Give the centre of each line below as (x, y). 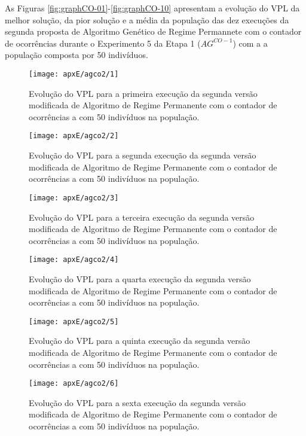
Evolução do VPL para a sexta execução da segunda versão (137, 402)
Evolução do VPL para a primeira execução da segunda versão (143, 93)
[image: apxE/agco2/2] (74, 136)
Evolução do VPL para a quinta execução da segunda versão (140, 341)
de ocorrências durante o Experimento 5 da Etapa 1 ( (103, 43)
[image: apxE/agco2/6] (74, 384)
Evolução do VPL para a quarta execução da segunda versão (140, 278)
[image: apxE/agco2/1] (74, 74)
